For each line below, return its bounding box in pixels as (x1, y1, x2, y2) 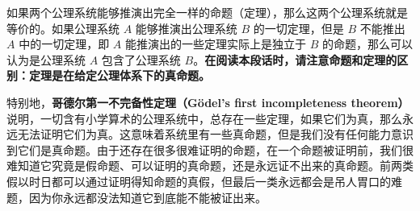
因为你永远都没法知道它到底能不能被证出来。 (28, 188, 267, 205)
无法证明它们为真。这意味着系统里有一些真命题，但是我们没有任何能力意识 (17, 126, 414, 143)
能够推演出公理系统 (135, 19, 237, 36)
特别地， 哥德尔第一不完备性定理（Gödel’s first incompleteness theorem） (6, 93, 409, 110)
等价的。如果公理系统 (6, 19, 120, 36)
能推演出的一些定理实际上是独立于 (124, 35, 306, 52)
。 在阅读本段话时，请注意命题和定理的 (193, 51, 397, 68)
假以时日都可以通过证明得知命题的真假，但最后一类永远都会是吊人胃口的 (6, 172, 391, 189)
